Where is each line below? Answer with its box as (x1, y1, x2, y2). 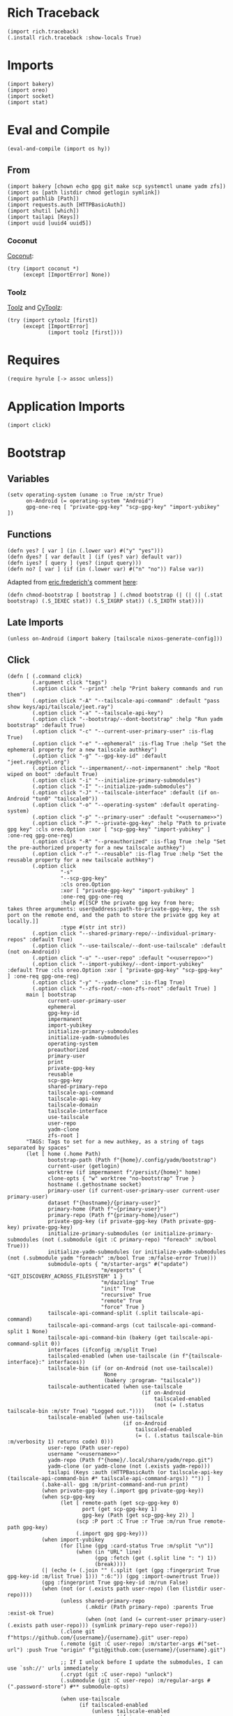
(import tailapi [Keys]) (7, 213, 80, 220)
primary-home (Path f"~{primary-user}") (47, 1205, 167, 1212)
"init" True (100, 1285, 136, 1292)
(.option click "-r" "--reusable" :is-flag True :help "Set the (32, 850, 223, 857)
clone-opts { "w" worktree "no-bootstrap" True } (47, 1174, 195, 1182)
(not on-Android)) (7, 948, 61, 955)
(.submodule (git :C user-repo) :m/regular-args (60, 1677, 204, 1684)
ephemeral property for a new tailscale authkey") (7, 746, 158, 753)
